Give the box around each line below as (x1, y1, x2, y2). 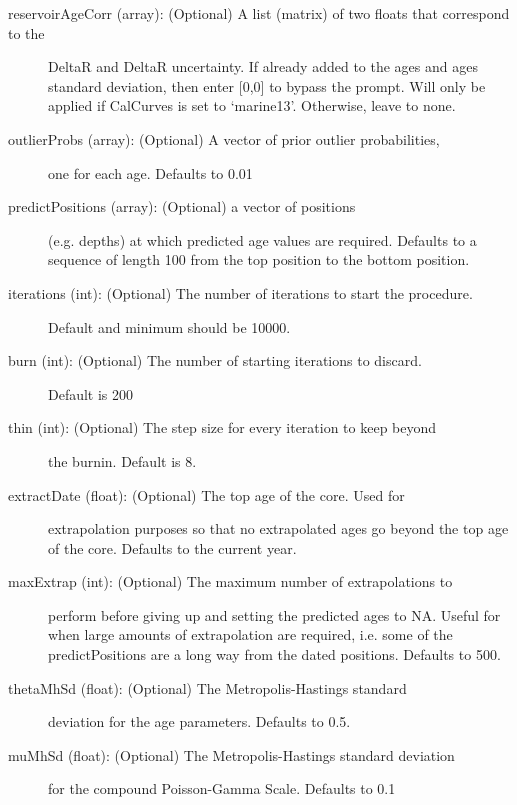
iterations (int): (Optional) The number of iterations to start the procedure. (8, 282, 473, 303)
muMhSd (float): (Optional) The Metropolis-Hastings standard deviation (8, 744, 455, 765)
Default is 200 (48, 383, 134, 404)
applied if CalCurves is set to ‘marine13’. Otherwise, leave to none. (48, 95, 456, 116)
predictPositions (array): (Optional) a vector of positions (8, 196, 356, 217)
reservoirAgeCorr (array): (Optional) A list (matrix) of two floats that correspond (8, 3, 510, 23)
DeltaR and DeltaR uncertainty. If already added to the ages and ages (48, 56, 478, 77)
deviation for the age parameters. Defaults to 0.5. (48, 711, 351, 732)
